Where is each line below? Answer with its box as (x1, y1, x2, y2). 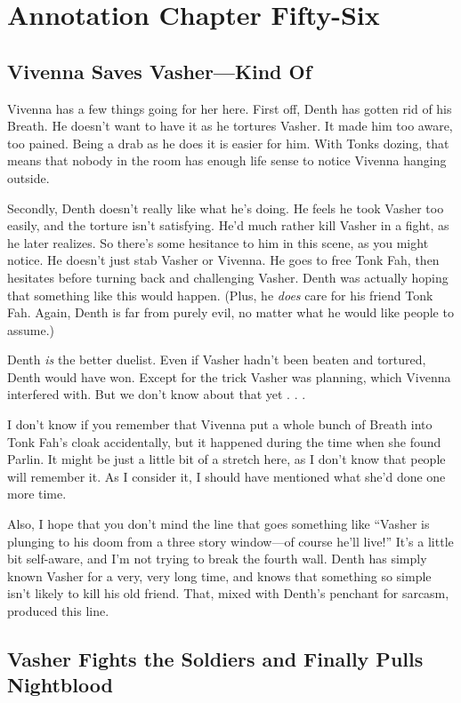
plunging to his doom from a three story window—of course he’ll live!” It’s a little (7, 531, 454, 550)
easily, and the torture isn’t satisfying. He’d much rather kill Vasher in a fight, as (7, 216, 449, 235)
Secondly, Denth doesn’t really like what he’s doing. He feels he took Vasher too (7, 198, 444, 217)
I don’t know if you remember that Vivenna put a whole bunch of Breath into (7, 415, 433, 434)
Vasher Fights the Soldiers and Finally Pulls (7, 645, 424, 672)
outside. (7, 168, 50, 187)
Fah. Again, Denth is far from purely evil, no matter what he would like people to (7, 303, 454, 322)
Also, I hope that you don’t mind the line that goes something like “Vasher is (7, 515, 430, 533)
